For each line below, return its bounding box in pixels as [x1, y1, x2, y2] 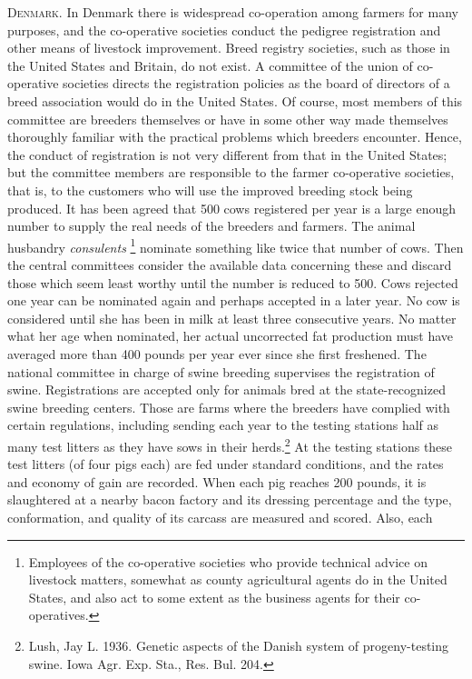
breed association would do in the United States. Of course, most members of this [7, 91, 463, 110]
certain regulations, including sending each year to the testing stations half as [7, 415, 439, 434]
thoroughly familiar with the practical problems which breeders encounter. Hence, [7, 127, 462, 146]
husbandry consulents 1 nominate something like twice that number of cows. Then [7, 235, 464, 256]
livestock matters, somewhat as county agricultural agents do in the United [28, 570, 447, 589]
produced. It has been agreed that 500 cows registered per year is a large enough [7, 198, 457, 217]
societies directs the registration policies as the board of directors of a [63, 74, 450, 93]
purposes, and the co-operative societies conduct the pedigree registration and [7, 20, 441, 39]
